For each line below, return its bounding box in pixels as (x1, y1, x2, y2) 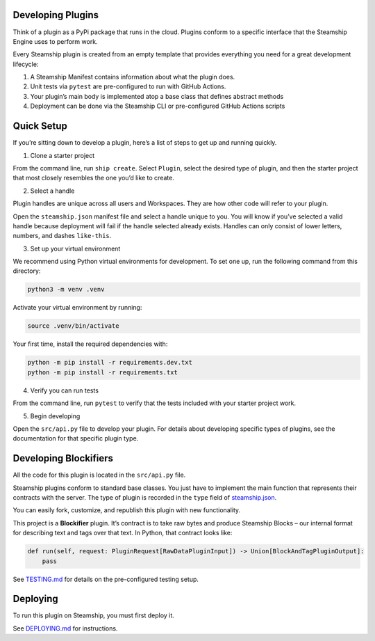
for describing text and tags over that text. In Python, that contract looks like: (12, 529, 233, 537)
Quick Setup (12, 120, 67, 132)
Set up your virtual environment (30, 244, 121, 253)
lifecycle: (12, 60, 39, 68)
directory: (12, 267, 41, 275)
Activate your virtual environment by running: (12, 303, 142, 312)
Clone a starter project (30, 151, 95, 159)
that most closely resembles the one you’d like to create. (12, 174, 175, 182)
